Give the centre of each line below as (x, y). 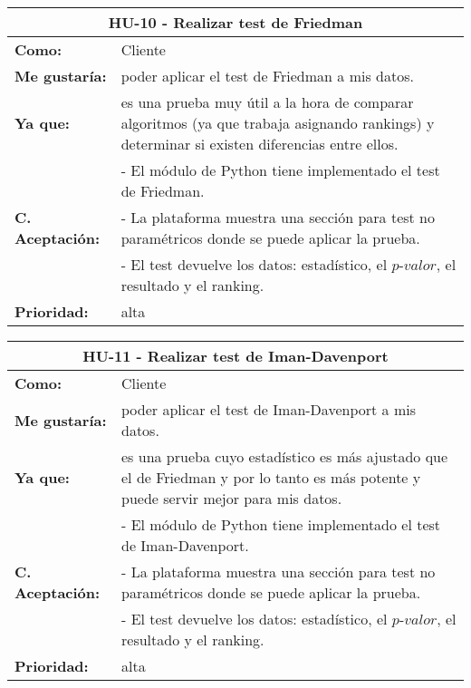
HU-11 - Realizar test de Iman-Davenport (235, 356)
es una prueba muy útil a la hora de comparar (267, 102)
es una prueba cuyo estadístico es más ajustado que (285, 456)
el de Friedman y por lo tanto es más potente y (271, 477)
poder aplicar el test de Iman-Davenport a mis (269, 409)
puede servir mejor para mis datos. (232, 498)
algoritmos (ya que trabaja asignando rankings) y (278, 123)
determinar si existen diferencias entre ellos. (260, 144)
